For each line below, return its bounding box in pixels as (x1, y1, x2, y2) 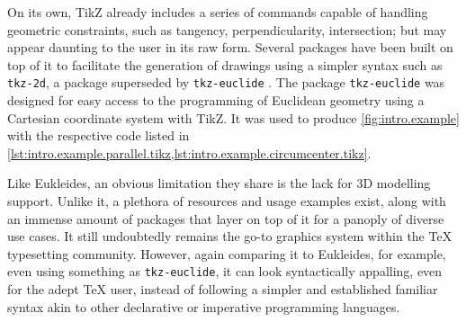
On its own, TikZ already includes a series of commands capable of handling (7, 3, 428, 21)
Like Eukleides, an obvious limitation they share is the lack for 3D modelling (7, 174, 431, 192)
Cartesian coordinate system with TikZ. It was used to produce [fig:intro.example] (7, 108, 460, 127)
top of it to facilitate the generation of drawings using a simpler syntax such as (7, 55, 443, 74)
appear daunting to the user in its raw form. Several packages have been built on (7, 38, 453, 57)
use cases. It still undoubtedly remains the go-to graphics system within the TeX (7, 227, 453, 246)
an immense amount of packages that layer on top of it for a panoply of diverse (7, 209, 444, 228)
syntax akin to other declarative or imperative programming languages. (7, 297, 400, 316)
